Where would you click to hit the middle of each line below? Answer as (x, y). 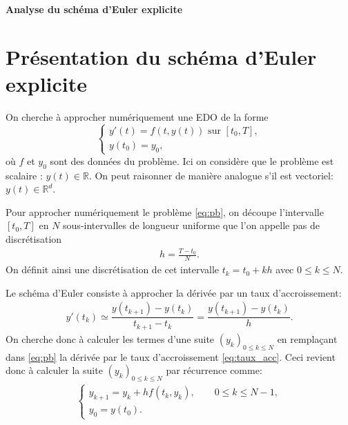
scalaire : (24, 175)
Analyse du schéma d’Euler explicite (94, 9)
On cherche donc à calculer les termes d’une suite (110, 338)
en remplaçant (307, 338)
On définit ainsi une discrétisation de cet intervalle (113, 269)
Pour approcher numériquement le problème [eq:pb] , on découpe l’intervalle (165, 211)
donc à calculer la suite (54, 370)
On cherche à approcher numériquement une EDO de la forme (137, 116)
